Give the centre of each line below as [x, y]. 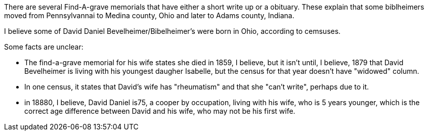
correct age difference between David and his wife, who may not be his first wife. [160, 111]
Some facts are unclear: [44, 47]
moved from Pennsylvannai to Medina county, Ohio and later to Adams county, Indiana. [149, 15]
